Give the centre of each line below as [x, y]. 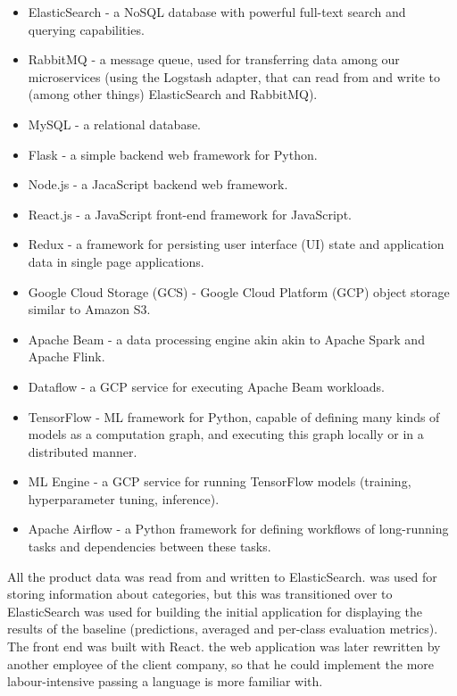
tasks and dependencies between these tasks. [150, 547]
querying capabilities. [86, 29]
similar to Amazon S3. [89, 309]
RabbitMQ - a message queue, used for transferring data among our [214, 59]
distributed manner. [83, 451]
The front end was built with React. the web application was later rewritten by [224, 646]
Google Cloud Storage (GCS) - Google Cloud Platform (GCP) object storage [239, 291]
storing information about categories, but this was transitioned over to [200, 594]
